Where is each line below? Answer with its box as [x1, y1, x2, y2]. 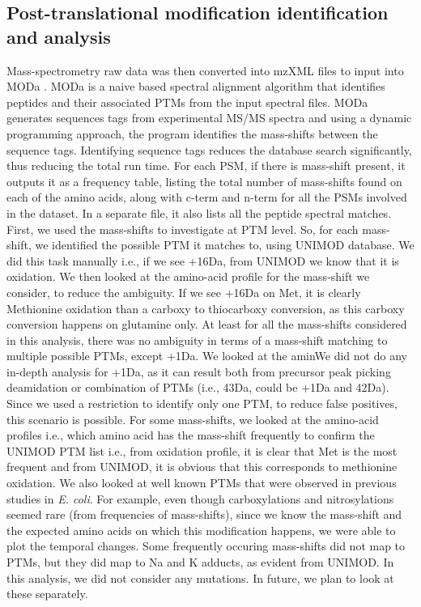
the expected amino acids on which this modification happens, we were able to [6, 521, 396, 538]
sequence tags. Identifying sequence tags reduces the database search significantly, [6, 141, 412, 158]
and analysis [6, 23, 111, 49]
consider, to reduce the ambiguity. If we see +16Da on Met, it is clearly [6, 283, 361, 300]
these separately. [6, 585, 88, 602]
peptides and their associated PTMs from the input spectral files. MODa [6, 93, 368, 110]
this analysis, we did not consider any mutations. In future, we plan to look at [6, 569, 394, 586]
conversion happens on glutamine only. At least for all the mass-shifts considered [6, 316, 407, 333]
